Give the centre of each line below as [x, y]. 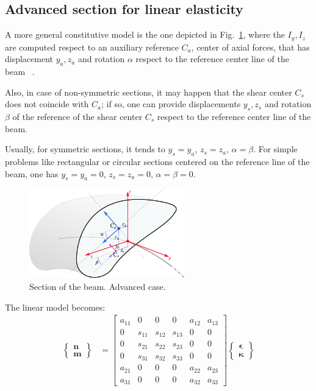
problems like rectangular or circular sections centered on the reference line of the [157, 162]
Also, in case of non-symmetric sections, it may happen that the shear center [149, 92]
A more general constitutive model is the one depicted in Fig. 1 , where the [145, 34]
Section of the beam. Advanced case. [98, 286]
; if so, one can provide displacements [171, 104]
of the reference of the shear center [77, 117]
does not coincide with [47, 104]
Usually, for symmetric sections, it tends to [85, 149]
